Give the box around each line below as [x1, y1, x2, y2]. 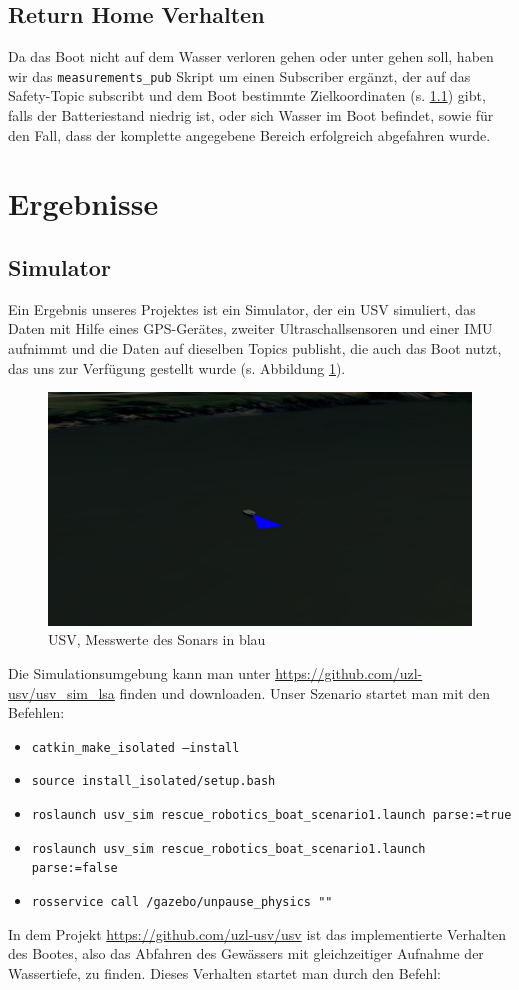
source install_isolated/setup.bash [31, 774, 276, 789]
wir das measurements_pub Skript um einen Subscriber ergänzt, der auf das [8, 65, 471, 86]
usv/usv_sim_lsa [8, 682, 115, 703]
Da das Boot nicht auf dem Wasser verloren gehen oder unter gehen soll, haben [8, 46, 494, 67]
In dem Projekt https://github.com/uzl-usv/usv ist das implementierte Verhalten [8, 923, 507, 944]
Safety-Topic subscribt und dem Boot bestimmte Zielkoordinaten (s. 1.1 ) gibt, [8, 85, 486, 106]
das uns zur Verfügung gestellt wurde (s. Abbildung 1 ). [8, 357, 346, 378]
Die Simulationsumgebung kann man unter [8, 662, 271, 683]
